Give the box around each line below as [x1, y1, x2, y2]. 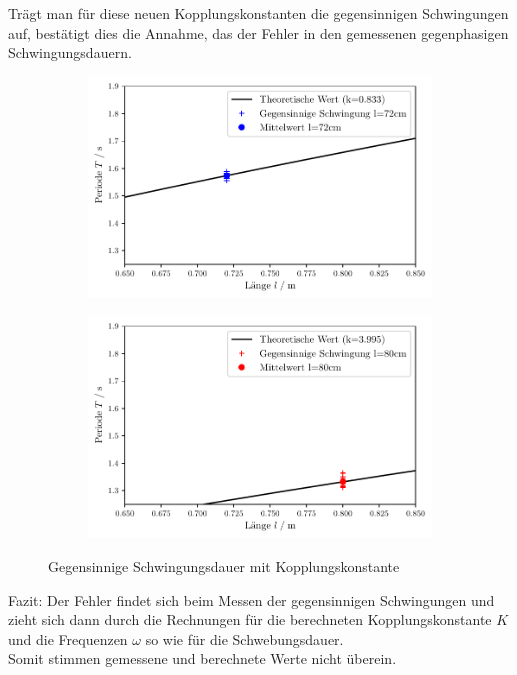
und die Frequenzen [8, 628, 128, 649]
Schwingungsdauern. [8, 42, 132, 63]
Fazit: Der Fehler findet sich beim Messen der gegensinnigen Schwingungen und [8, 589, 495, 610]
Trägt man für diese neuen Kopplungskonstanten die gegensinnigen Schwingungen [8, 3, 509, 23]
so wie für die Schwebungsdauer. [145, 628, 344, 649]
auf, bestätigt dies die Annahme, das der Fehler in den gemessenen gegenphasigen [8, 22, 509, 43]
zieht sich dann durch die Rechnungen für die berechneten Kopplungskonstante [8, 609, 492, 630]
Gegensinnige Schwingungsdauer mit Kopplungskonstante [48, 556, 400, 577]
